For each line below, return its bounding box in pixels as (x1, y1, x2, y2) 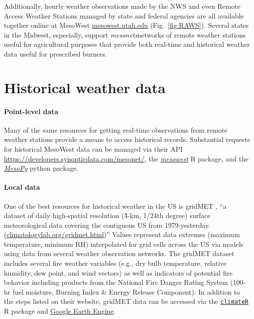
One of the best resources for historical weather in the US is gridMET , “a (4, 200, 227, 211)
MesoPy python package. (4, 163, 79, 173)
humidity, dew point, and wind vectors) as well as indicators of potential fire (4, 267, 233, 278)
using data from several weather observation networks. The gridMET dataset (4, 248, 234, 259)
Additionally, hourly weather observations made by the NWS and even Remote (4, 1, 240, 11)
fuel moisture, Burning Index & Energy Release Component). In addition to (12, 286, 240, 297)
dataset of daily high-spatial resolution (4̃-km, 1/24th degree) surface (4, 210, 211, 220)
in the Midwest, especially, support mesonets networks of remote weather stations (4, 29, 246, 40)
